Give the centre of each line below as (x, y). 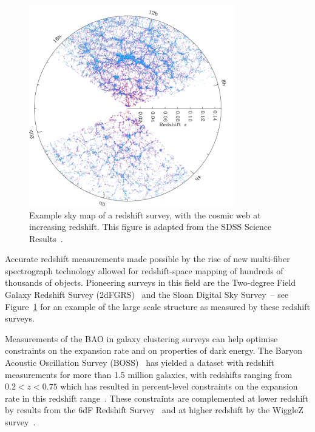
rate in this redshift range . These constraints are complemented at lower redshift (157, 398)
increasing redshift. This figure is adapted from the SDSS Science (151, 227)
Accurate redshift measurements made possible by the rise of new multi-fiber (147, 259)
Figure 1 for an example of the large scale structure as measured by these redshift (157, 306)
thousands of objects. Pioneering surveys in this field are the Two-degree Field (150, 282)
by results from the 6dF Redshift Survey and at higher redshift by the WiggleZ (154, 410)
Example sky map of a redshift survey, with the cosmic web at (145, 214)
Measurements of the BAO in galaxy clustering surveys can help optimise (141, 338)
